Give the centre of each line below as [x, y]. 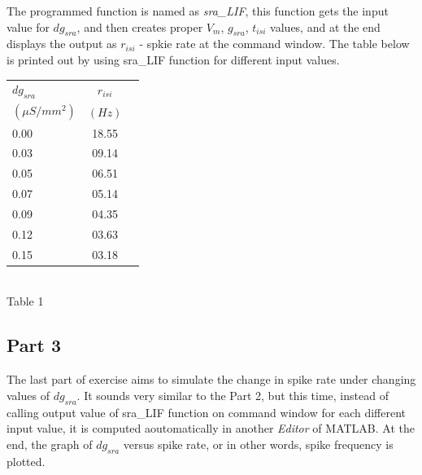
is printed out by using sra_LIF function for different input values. [173, 59]
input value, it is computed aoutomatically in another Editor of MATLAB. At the [211, 428]
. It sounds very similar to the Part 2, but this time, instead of [233, 395]
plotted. [26, 461]
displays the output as [62, 44]
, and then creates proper [140, 26]
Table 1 [25, 301]
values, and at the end [325, 26]
